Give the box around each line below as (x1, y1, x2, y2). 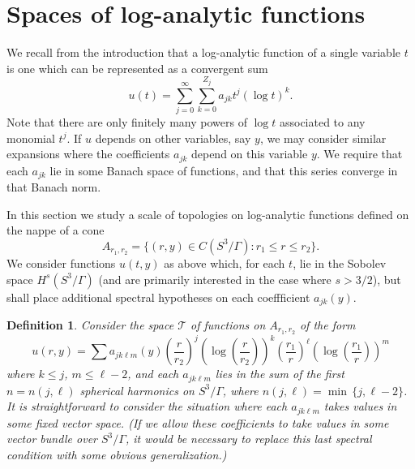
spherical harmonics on (79, 381, 195, 398)
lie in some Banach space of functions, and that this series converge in (49, 161, 398, 179)
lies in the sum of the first (215, 365, 344, 382)
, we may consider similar (259, 129, 387, 146)
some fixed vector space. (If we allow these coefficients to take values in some (6, 414, 389, 431)
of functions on (190, 316, 266, 333)
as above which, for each (164, 254, 285, 271)
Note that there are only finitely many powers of (6, 114, 247, 131)
